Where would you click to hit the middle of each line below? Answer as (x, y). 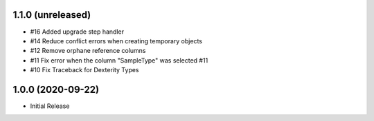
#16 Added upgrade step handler (77, 32)
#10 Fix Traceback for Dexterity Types (84, 70)
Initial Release (50, 106)
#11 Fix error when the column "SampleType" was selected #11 (119, 60)
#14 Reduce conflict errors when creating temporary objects (116, 41)
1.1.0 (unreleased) (52, 15)
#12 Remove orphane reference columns (88, 51)
